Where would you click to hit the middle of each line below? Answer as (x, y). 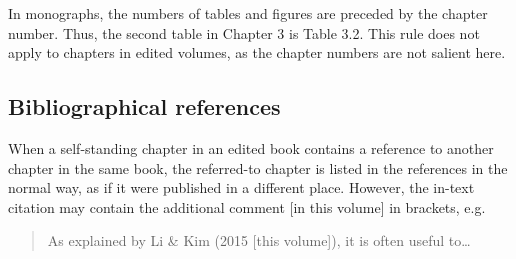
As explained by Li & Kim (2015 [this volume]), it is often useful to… (259, 240)
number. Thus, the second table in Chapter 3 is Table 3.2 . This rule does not (244, 32)
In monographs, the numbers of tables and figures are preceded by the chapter (248, 13)
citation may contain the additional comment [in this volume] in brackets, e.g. (247, 206)
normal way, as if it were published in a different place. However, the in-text (241, 187)
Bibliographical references (144, 106)
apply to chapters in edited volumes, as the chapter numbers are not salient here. (257, 52)
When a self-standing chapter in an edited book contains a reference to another (251, 147)
